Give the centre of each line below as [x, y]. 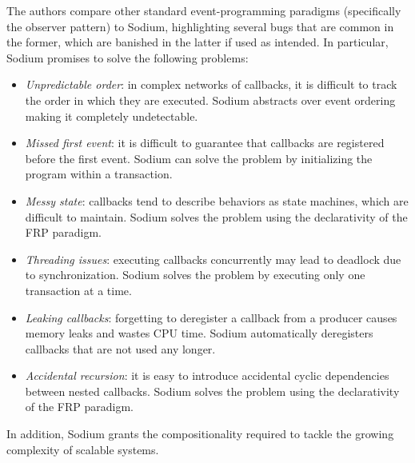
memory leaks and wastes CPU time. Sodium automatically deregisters [199, 333]
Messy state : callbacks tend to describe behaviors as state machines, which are [217, 200]
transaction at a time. [78, 290]
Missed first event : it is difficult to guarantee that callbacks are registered [205, 143]
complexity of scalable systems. [83, 449]
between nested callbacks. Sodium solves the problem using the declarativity [212, 391]
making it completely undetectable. [112, 116]
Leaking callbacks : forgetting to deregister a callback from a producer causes [211, 317]
